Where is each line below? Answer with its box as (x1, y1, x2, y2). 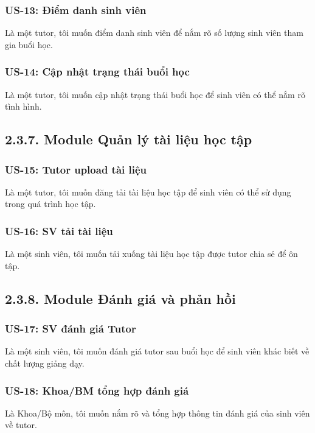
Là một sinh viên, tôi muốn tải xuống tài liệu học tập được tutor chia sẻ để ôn (5, 247, 298, 260)
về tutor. (5, 418, 37, 431)
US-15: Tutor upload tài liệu (5, 161, 147, 177)
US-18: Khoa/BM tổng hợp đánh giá (5, 382, 189, 398)
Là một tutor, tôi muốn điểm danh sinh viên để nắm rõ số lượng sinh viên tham (5, 26, 303, 39)
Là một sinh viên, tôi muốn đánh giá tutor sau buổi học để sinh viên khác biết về (5, 345, 310, 357)
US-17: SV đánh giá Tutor (5, 321, 136, 336)
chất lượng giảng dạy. (5, 357, 85, 369)
